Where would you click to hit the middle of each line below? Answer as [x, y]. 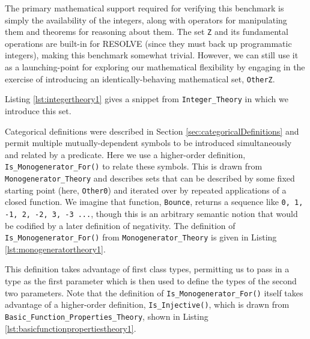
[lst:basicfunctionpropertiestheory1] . [71, 328]
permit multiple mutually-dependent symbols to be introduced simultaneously [148, 143]
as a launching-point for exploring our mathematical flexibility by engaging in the [155, 67]
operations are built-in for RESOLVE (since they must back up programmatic [148, 43]
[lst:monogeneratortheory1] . [55, 249]
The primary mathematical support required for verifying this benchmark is [144, 8]
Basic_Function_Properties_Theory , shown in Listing [107, 316]
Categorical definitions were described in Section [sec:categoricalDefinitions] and [152, 131]
